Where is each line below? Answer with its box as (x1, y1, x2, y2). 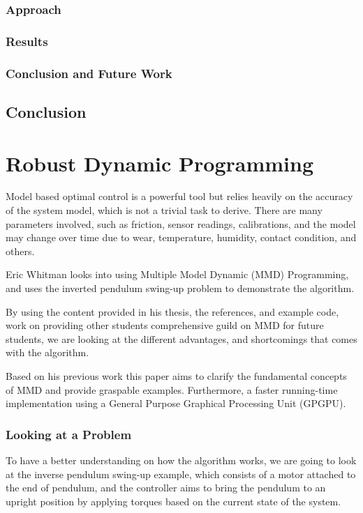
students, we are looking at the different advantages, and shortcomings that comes (6, 331, 357, 346)
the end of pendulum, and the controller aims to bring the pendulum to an (6, 480, 326, 495)
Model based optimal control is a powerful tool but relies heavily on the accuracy (6, 189, 353, 204)
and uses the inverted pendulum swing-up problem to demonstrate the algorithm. (6, 281, 355, 295)
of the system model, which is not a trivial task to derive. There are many (6, 203, 323, 217)
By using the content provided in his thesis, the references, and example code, (6, 304, 339, 319)
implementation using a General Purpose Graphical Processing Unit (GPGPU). (6, 396, 346, 411)
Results (6, 32, 48, 49)
